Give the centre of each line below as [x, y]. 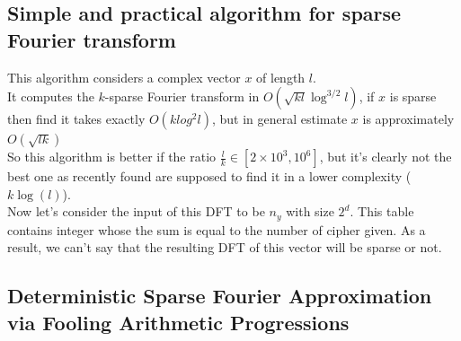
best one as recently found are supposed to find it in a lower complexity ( [209, 176]
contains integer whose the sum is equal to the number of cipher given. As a [217, 229]
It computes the [51, 96]
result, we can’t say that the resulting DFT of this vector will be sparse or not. [225, 247]
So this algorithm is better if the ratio [112, 157]
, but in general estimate [279, 119]
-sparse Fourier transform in [182, 96]
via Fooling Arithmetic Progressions [178, 322]
